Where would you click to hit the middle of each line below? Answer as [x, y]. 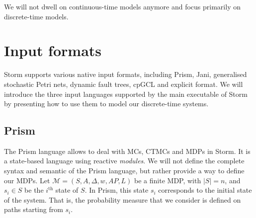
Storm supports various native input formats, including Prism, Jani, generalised [126, 74]
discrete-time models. [36, 16]
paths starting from [34, 209]
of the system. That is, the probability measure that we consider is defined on [123, 199]
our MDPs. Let [27, 180]
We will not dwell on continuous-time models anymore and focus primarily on [122, 6]
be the [34, 190]
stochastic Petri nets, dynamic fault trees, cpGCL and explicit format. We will [124, 84]
